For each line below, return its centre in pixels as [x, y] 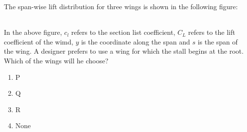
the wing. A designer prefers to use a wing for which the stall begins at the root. [124, 51]
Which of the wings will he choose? [56, 60]
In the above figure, [33, 32]
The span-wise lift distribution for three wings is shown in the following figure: [121, 6]
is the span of [218, 41]
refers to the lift [212, 32]
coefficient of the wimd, [39, 41]
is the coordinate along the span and [135, 41]
